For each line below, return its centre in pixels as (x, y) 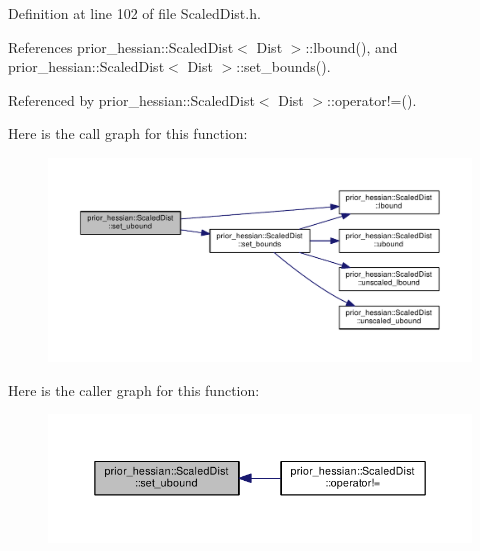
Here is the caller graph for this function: (134, 389)
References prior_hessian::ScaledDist (121, 46)
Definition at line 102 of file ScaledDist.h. (134, 13)
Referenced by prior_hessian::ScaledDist (131, 99)
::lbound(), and (351, 46)
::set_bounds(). (283, 66)
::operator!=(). (372, 99)
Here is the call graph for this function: (128, 133)
